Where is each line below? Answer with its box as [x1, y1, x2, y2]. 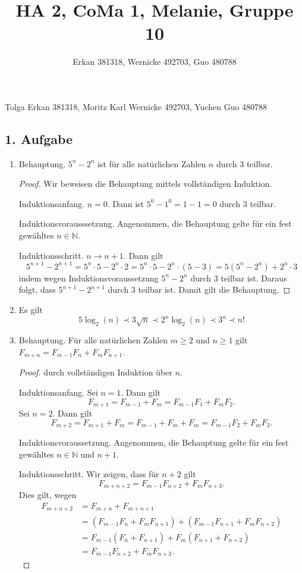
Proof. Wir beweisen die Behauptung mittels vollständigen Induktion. [18, 177, 272, 190]
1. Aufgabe [5, 129, 73, 148]
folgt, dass [18, 283, 56, 296]
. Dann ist [107, 197, 144, 209]
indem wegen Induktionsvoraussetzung [18, 271, 159, 284]
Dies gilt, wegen [18, 489, 77, 501]
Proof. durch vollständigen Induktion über [18, 366, 172, 378]
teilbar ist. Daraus [221, 271, 287, 284]
